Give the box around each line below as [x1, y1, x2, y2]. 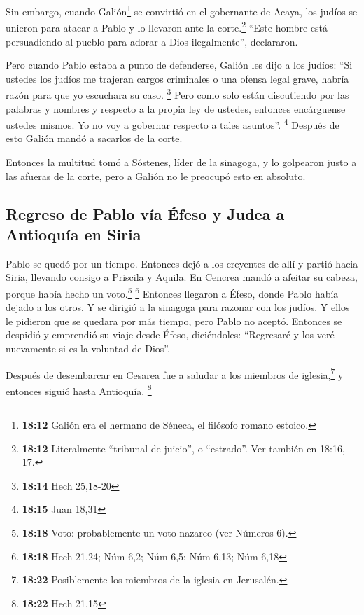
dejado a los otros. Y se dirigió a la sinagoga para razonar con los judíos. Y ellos [6, 300, 350, 315]
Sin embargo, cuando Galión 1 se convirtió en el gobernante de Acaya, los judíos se [6, 2, 358, 18]
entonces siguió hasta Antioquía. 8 [6, 381, 152, 398]
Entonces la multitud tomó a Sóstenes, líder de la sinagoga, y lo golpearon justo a [6, 154, 357, 169]
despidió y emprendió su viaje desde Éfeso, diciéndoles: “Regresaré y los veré [6, 327, 335, 342]
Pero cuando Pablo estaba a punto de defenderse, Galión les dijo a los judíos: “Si [6, 57, 353, 72]
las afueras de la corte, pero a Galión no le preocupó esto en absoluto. [6, 168, 306, 183]
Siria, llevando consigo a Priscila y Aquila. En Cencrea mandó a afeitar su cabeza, [6, 270, 358, 284]
